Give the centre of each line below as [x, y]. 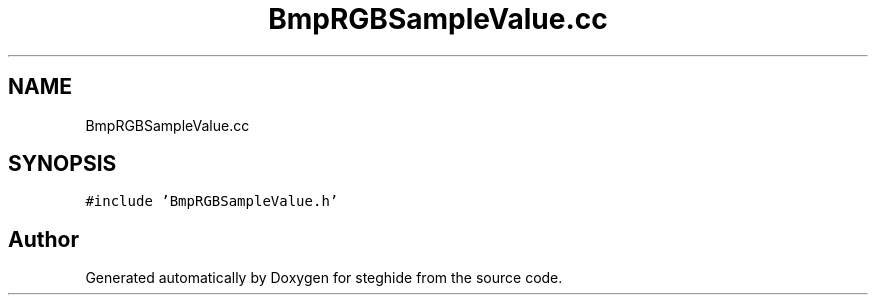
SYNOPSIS [62, 164]
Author [43, 239]
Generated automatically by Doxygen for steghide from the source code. [324, 278]
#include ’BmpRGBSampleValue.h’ [212, 201]
